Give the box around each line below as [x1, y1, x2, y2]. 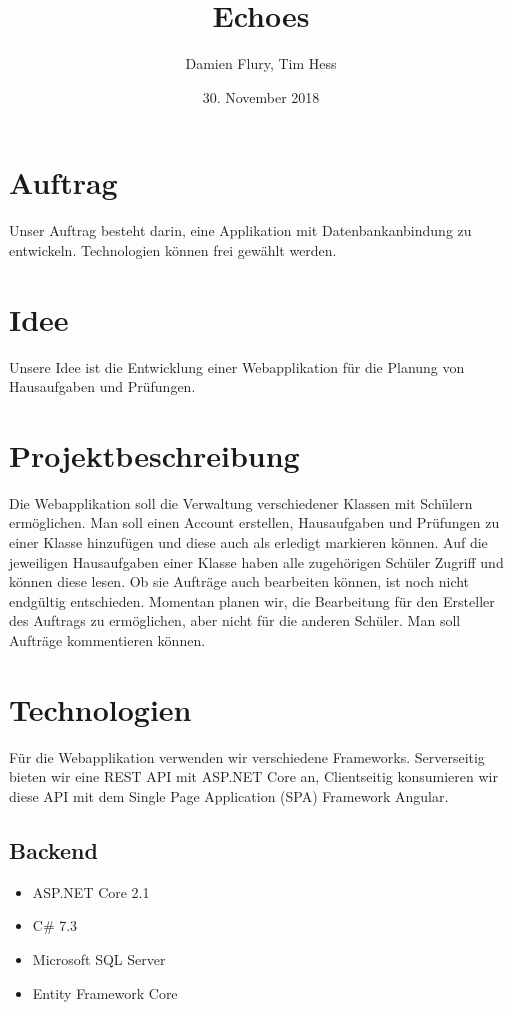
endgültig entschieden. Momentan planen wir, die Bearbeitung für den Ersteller [9, 590, 495, 611]
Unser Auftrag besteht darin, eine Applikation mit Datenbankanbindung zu [9, 220, 472, 241]
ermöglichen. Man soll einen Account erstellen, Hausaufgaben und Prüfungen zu [9, 512, 500, 533]
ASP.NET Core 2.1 [32, 881, 150, 902]
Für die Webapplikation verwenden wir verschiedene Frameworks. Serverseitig [9, 746, 485, 767]
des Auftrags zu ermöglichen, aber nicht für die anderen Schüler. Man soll [9, 610, 461, 631]
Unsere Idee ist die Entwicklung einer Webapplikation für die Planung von [9, 356, 465, 377]
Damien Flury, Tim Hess [185, 53, 337, 74]
